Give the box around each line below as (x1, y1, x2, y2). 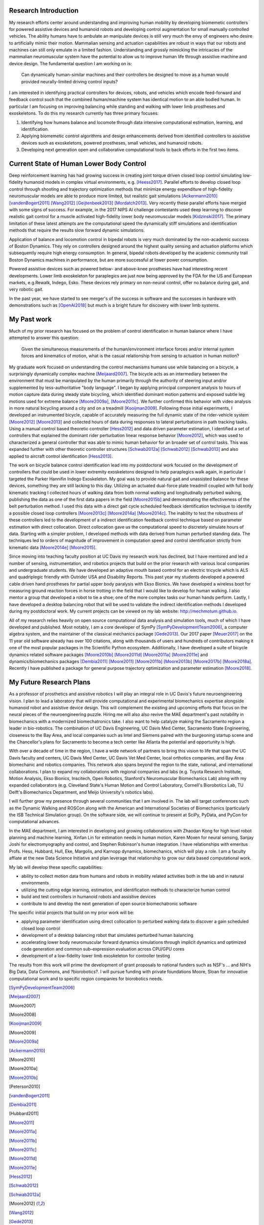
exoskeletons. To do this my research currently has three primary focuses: (9, 110, 159, 116)
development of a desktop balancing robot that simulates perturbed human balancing (21, 932, 194, 938)
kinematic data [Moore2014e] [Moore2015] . (9, 544, 97, 550)
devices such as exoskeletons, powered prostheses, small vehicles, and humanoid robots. (21, 140, 203, 146)
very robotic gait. (9, 287, 44, 293)
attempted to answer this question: (9, 335, 79, 341)
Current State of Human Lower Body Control (9, 159, 147, 168)
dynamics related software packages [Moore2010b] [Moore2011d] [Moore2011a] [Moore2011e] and (9, 652, 208, 658)
